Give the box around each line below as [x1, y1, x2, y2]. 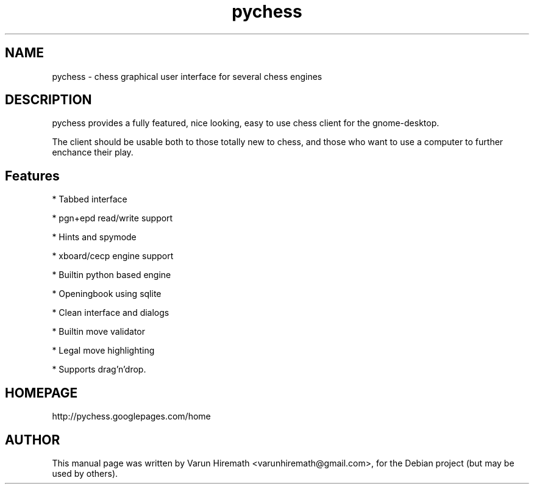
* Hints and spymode [52, 232, 137, 243]
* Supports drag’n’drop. [52, 364, 146, 375]
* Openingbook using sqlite [52, 288, 162, 299]
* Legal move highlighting [52, 345, 155, 356]
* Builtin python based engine [52, 269, 171, 280]
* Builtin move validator [52, 326, 146, 337]
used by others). [52, 468, 118, 479]
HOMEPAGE [5, 385, 78, 401]
